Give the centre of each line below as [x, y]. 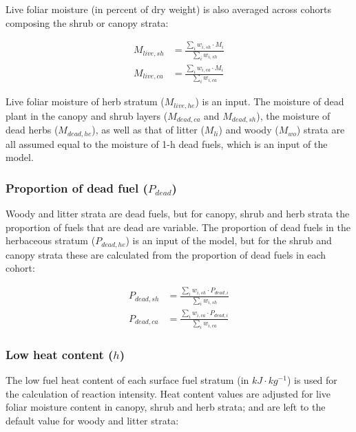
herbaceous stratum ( [51, 240]
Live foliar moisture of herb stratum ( [85, 101]
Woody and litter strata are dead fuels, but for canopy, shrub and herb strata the [178, 214]
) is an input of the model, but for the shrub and [229, 240]
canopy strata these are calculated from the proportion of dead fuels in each [166, 254]
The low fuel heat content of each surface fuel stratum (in [127, 380]
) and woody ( [249, 130]
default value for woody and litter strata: [92, 421]
